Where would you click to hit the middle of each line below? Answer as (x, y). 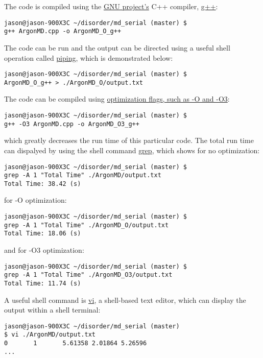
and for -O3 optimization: (44, 250)
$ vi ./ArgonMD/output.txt (50, 335)
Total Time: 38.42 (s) (43, 184)
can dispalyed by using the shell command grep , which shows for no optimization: (132, 150)
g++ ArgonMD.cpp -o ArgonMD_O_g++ (63, 31)
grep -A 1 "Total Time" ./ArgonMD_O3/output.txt (88, 275)
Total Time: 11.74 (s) (43, 283)
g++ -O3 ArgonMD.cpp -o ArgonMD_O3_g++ (72, 124)
